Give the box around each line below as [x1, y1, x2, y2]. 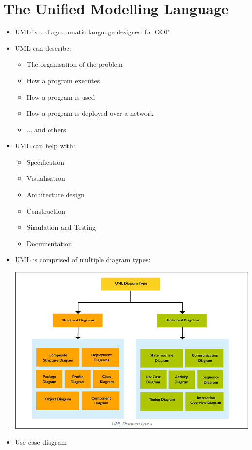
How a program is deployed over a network [26, 108, 154, 118]
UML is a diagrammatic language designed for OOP [15, 27, 170, 37]
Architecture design [26, 190, 84, 200]
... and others [26, 124, 66, 134]
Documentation [26, 238, 72, 248]
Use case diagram [15, 437, 67, 447]
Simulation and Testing [26, 222, 96, 232]
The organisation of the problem [26, 59, 123, 69]
